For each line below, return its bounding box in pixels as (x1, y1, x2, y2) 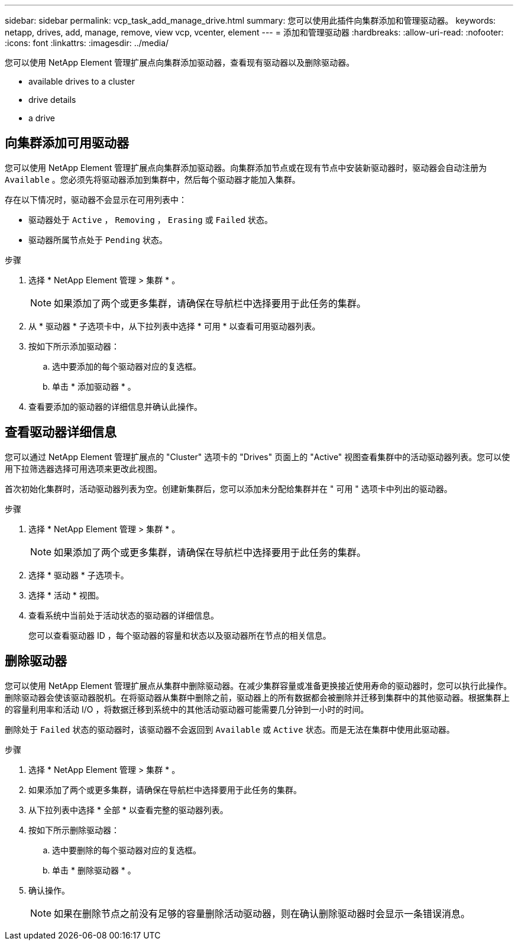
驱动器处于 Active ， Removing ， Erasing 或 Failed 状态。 (28, 214, 273, 225)
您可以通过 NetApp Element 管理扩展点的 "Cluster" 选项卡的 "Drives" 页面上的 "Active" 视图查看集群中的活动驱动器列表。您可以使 (5, 451, 510, 462)
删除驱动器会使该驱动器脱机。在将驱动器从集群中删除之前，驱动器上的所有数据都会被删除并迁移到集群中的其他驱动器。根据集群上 (5, 692, 510, 703)
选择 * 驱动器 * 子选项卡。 (28, 569, 129, 580)
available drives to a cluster (28, 76, 135, 86)
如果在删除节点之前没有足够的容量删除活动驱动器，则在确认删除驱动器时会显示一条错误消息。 (54, 907, 471, 920)
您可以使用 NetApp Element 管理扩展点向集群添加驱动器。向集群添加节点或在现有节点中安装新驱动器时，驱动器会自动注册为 (5, 162, 487, 173)
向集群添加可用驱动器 (5, 135, 129, 151)
